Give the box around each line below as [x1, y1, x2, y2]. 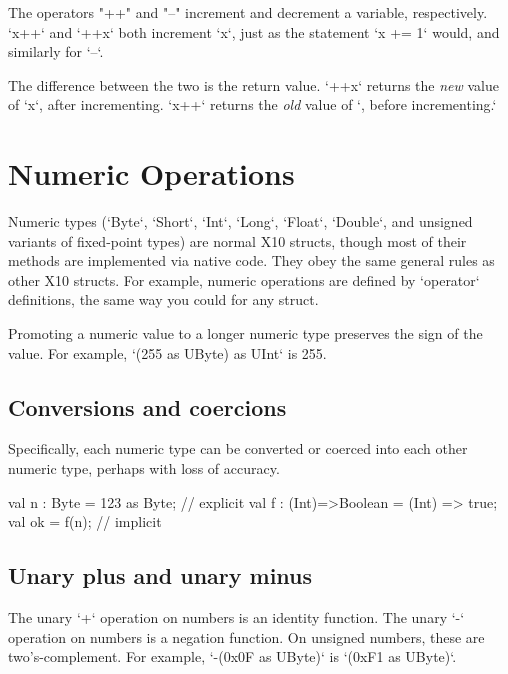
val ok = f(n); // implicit [8, 511, 162, 532]
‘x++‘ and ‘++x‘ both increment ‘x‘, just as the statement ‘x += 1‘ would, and [8, 21, 500, 42]
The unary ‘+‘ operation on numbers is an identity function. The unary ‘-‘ [8, 607, 465, 628]
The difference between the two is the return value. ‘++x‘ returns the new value [8, 74, 499, 95]
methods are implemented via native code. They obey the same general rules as [8, 250, 495, 271]
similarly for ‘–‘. [8, 41, 104, 62]
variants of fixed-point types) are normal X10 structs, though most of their [8, 230, 467, 251]
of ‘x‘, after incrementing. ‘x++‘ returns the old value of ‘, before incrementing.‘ [8, 94, 497, 115]
